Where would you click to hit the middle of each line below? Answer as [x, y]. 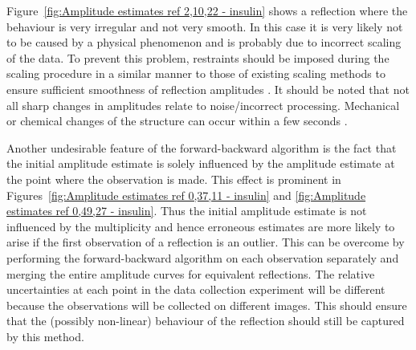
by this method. [45, 336]
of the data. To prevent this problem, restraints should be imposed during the [198, 57]
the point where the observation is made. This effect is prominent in [174, 179]
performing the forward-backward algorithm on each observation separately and [203, 257]
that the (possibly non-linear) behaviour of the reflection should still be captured [206, 321]
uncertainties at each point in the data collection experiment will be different [196, 289]
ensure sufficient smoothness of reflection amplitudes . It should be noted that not [208, 89]
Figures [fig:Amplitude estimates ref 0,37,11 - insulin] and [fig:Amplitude [186, 195]
